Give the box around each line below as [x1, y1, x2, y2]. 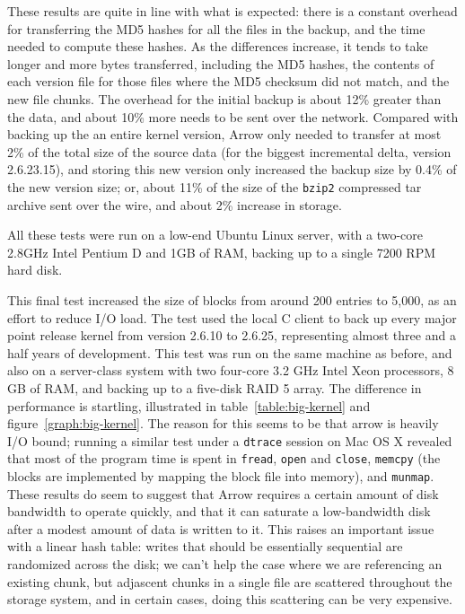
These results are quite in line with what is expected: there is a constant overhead [7, 2, 458, 20]
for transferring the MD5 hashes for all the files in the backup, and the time [7, 19, 426, 38]
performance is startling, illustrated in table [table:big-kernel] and [7, 396, 371, 415]
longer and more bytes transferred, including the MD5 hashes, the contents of [7, 54, 434, 73]
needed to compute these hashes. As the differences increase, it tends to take [7, 37, 428, 56]
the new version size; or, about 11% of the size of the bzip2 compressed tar [7, 177, 422, 196]
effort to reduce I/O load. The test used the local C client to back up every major [7, 308, 457, 327]
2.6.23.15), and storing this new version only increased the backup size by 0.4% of [7, 160, 457, 179]
